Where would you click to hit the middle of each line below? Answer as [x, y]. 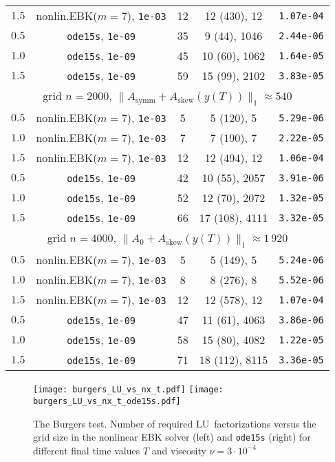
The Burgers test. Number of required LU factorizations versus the [175, 423]
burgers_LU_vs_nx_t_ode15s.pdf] [107, 402]
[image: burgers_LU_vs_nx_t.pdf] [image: [128, 390]
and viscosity [179, 450]
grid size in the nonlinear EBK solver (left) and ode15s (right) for [172, 437]
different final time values [87, 450]
